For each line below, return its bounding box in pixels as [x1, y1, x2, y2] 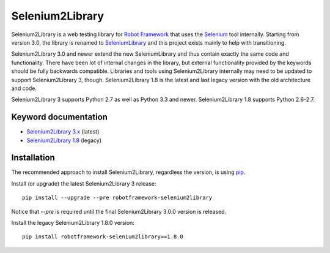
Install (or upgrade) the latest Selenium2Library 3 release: [11, 179, 156, 187]
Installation [11, 153, 55, 163]
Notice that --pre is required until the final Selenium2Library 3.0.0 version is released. [11, 208, 227, 215]
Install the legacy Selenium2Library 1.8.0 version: [11, 219, 134, 227]
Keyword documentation [11, 112, 108, 123]
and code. [11, 85, 37, 92]
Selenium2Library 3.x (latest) [26, 128, 100, 135]
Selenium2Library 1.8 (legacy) [26, 137, 102, 144]
